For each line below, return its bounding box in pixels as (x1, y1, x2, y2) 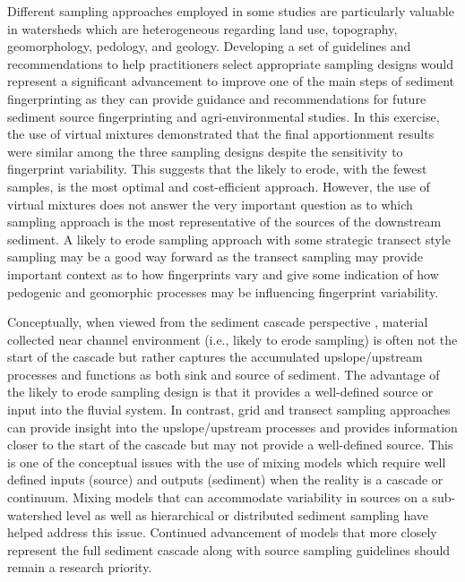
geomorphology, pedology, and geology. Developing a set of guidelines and (7, 37, 411, 56)
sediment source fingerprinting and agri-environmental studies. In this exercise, (7, 107, 440, 125)
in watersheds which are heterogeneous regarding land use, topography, (7, 19, 398, 38)
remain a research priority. (7, 558, 152, 577)
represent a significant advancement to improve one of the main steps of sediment (7, 72, 454, 90)
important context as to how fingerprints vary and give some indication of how (7, 264, 439, 283)
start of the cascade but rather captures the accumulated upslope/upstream (7, 347, 423, 366)
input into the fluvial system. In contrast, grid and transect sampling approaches (7, 400, 451, 419)
